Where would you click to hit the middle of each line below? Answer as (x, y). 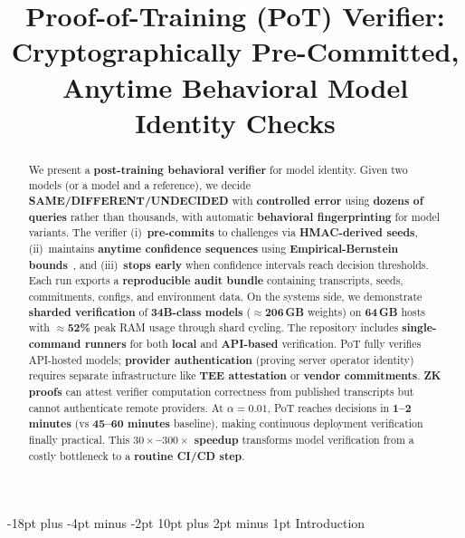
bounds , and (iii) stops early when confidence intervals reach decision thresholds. (228, 264)
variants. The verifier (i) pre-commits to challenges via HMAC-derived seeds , (223, 233)
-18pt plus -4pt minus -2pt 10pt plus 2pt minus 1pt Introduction (186, 523)
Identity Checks (235, 122)
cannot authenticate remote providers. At (126, 407)
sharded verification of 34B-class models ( (140, 312)
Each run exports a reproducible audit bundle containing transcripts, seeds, (216, 281)
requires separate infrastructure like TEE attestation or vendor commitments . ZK (235, 376)
